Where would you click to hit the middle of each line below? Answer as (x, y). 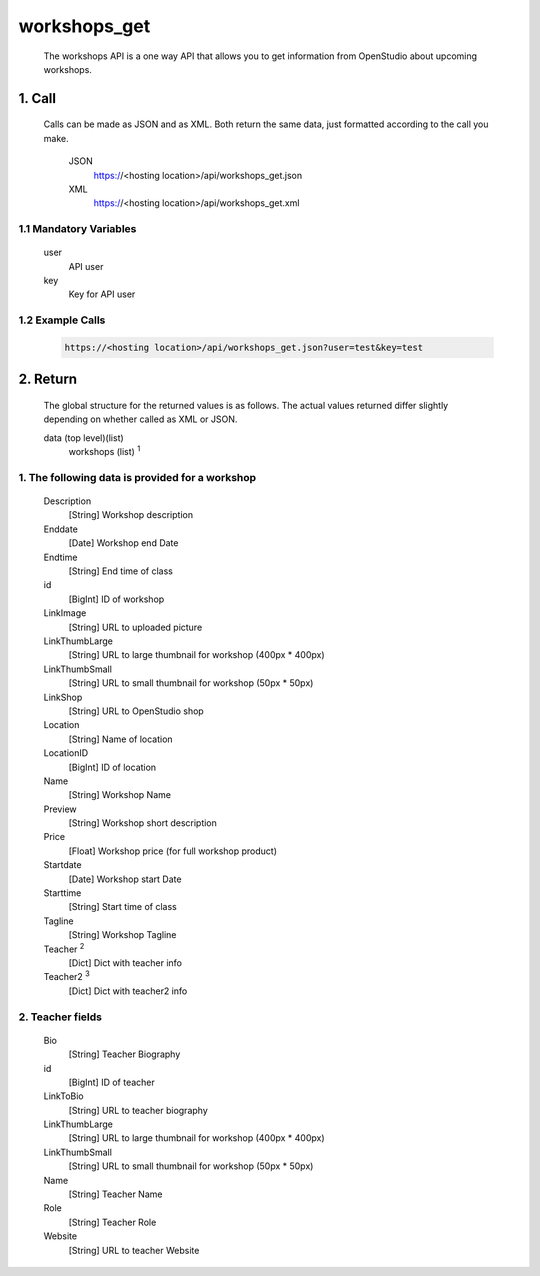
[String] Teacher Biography (124, 1054)
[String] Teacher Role (112, 1222)
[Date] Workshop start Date (125, 879)
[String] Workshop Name (120, 795)
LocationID (66, 753)
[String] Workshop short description (142, 823)
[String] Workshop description (131, 515)
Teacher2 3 (66, 976)
